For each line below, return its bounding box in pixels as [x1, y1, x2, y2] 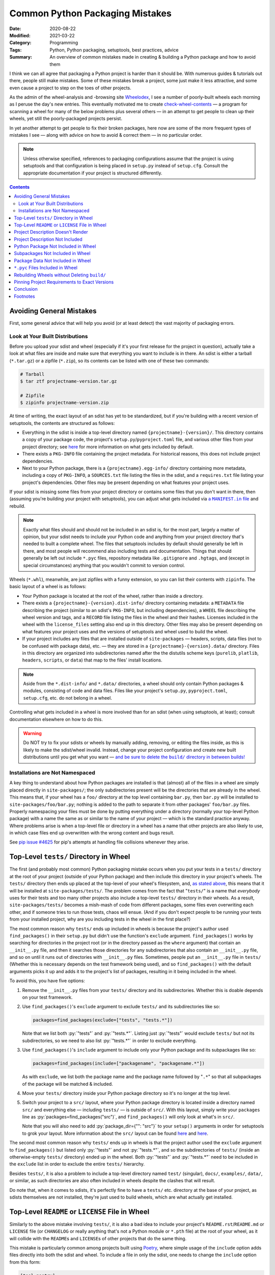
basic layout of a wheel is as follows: [9, 583, 87, 590]
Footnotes [14, 293, 35, 299]
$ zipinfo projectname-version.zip [20, 400, 109, 405]
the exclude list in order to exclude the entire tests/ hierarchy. [9, 1161, 145, 1167]
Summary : [9, 54, 33, 60]
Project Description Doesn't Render [14, 229, 89, 235]
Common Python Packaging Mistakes [9, 8, 172, 19]
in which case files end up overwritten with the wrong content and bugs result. [9, 830, 175, 836]
